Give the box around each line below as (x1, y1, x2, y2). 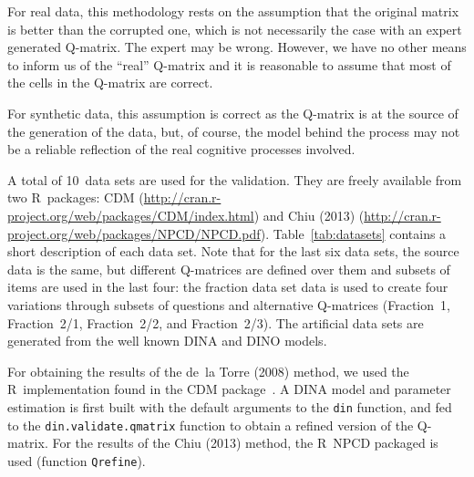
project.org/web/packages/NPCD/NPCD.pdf (7, 223, 261, 243)
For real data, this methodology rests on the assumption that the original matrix (7, 2, 459, 20)
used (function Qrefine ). (7, 451, 146, 470)
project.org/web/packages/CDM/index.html (7, 205, 254, 224)
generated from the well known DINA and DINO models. (7, 331, 327, 350)
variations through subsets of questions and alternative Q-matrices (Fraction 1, (7, 295, 450, 314)
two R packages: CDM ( (7, 188, 144, 207)
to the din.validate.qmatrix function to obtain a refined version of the (7, 415, 414, 434)
